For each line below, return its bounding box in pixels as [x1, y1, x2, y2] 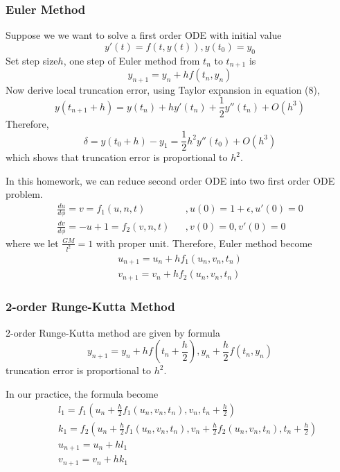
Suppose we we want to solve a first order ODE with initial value [6, 28, 282, 42]
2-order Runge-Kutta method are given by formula [6, 325, 220, 339]
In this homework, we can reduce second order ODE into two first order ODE [6, 173, 335, 187]
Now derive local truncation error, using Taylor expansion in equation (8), [6, 82, 320, 96]
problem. [6, 187, 43, 201]
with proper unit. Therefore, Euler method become [96, 235, 312, 250]
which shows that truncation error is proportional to [6, 150, 228, 165]
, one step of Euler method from [63, 53, 200, 67]
